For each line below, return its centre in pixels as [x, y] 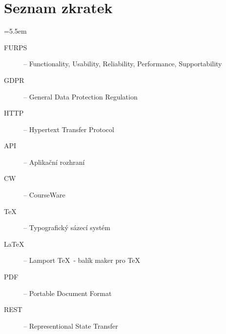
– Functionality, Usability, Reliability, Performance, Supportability [123, 64]
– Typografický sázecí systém [67, 227]
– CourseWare [44, 195]
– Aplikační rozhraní [54, 162]
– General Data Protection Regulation [81, 96]
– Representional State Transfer [71, 325]
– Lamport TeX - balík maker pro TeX [82, 260]
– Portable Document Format [68, 293]
